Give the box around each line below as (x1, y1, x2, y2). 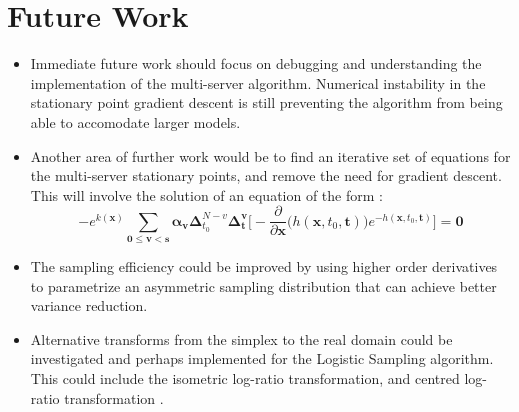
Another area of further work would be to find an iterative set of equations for (30, 145, 511, 166)
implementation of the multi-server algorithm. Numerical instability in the (30, 72, 486, 93)
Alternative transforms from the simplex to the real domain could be (30, 328, 453, 349)
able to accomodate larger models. (30, 111, 241, 132)
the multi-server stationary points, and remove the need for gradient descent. (30, 165, 502, 186)
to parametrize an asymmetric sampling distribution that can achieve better (30, 275, 497, 296)
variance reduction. (30, 295, 148, 316)
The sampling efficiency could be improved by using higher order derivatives (30, 256, 498, 277)
